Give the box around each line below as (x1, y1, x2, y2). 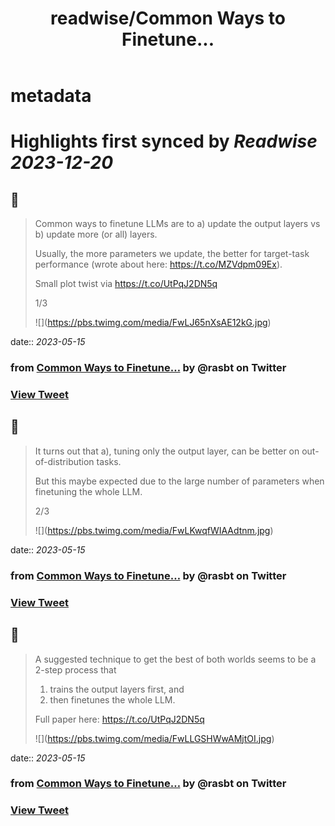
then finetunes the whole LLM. (49, 693, 176, 706)
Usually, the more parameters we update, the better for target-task (34, 248, 310, 260)
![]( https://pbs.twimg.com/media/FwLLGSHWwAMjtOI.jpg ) (34, 732, 275, 744)
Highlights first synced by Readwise (10, 130, 318, 153)
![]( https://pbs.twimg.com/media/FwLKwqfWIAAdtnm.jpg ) (34, 524, 274, 536)
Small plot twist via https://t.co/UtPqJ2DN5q (34, 278, 218, 290)
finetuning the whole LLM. (34, 485, 143, 497)
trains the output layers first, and (49, 683, 185, 695)
